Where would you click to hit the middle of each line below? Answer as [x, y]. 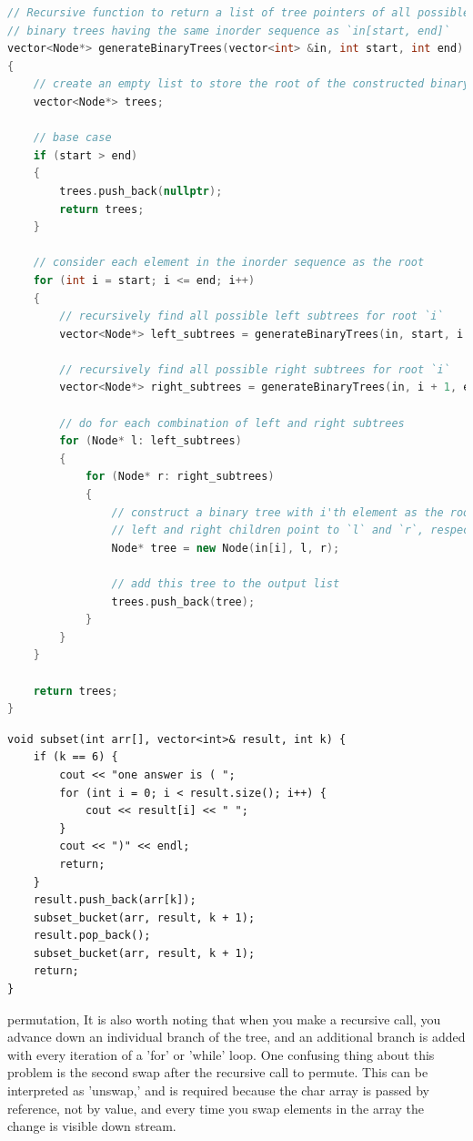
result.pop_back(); [92, 936]
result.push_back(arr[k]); [115, 900]
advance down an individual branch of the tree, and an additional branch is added [236, 1037]
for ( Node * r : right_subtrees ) [180, 477]
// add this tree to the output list [226, 584]
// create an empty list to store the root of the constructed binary [252, 84]
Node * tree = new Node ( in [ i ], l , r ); [226, 548]
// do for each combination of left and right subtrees [232, 423]
